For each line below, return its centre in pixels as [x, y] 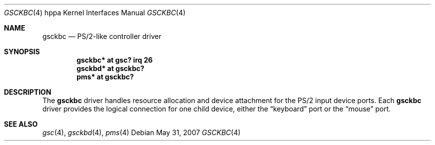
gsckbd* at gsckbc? [110, 68]
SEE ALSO [21, 124]
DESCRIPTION [28, 92]
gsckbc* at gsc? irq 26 [115, 60]
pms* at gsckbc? [105, 77]
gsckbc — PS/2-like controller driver [102, 36]
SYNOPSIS [22, 52]
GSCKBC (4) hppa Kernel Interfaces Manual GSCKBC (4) [95, 13]
